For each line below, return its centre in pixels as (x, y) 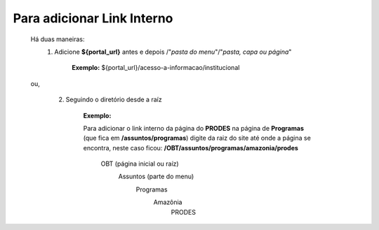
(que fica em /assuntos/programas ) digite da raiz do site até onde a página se (197, 138)
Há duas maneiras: (58, 39)
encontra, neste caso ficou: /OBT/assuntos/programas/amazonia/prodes (191, 148)
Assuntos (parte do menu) (156, 177)
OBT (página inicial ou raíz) (140, 164)
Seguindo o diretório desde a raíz (114, 100)
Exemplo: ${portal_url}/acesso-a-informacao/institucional (156, 68)
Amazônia (168, 202)
